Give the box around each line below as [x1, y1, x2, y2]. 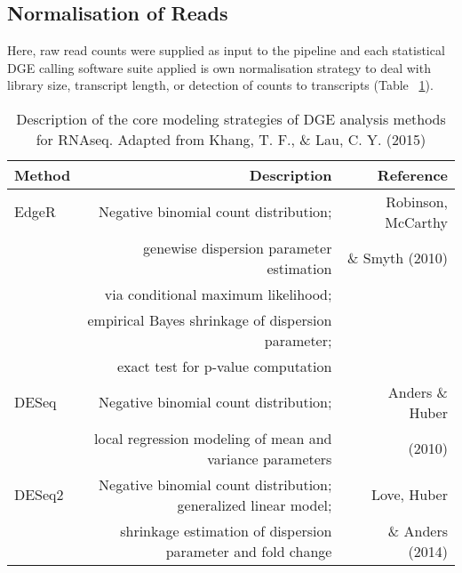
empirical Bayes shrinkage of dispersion [87, 309, 332, 330]
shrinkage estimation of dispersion [120, 520, 332, 541]
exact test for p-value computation [116, 355, 332, 376]
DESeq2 [14, 484, 64, 505]
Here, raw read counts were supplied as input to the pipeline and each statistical [7, 41, 445, 60]
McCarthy [385, 211, 448, 232]
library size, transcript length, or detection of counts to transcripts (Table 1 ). [7, 76, 434, 94]
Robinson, [386, 190, 448, 212]
